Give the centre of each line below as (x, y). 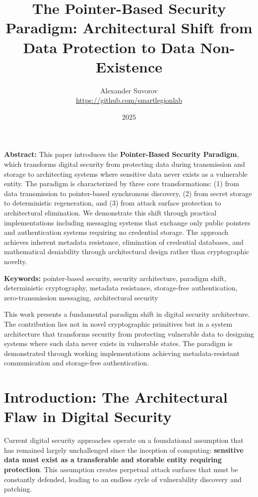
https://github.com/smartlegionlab (129, 100)
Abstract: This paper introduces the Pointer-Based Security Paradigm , (122, 154)
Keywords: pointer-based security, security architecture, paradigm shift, (115, 278)
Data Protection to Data (109, 47)
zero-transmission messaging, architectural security (81, 297)
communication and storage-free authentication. (77, 363)
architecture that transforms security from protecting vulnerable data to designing (129, 333)
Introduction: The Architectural (116, 397)
